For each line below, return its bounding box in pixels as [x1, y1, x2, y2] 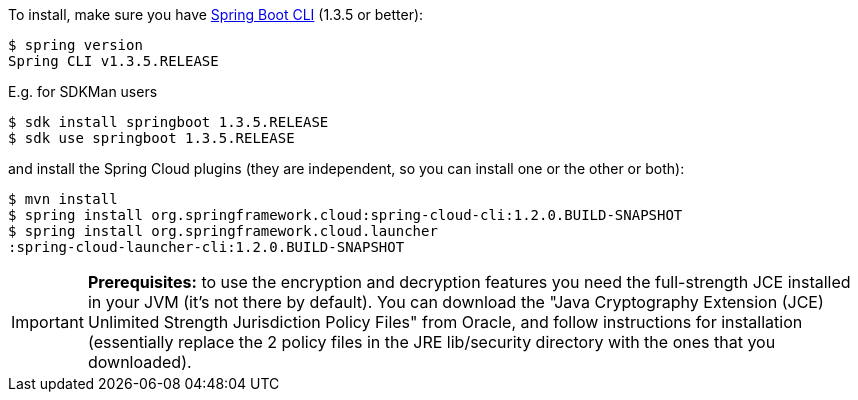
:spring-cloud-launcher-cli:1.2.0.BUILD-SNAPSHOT [8, 239, 405, 255]
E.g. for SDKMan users [8, 83, 158, 100]
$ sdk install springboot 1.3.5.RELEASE [8, 114, 329, 130]
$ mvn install [8, 191, 118, 207]
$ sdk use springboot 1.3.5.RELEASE [8, 130, 295, 146]
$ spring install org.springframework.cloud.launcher [8, 223, 438, 239]
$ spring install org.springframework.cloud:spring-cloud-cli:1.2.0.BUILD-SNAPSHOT [8, 207, 683, 223]
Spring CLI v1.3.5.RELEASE [8, 53, 219, 69]
